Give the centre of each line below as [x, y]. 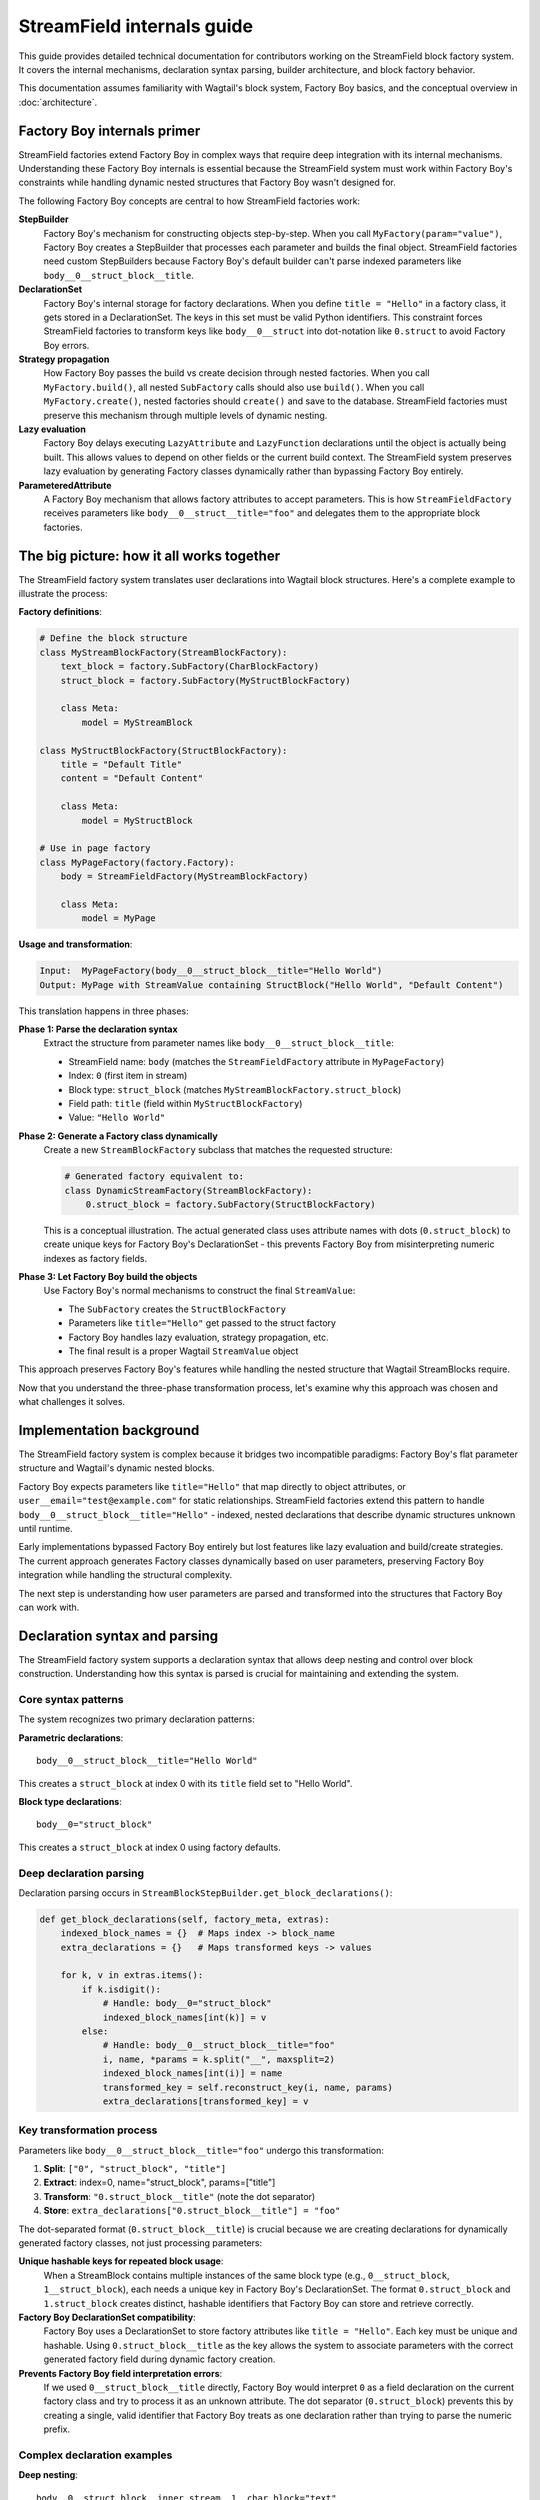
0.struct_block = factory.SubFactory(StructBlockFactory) [230, 1204]
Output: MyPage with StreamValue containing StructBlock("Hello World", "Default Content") [271, 984]
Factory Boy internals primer [109, 130]
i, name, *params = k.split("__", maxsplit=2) [218, 2059]
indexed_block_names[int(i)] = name [192, 2073]
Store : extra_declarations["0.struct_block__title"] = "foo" [192, 2211]
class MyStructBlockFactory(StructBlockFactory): [163, 750]
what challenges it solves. [71, 1402]
